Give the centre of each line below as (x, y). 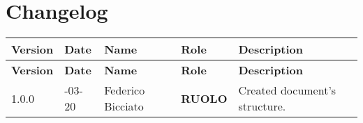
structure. (262, 106)
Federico (125, 90)
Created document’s (287, 90)
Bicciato (124, 106)
